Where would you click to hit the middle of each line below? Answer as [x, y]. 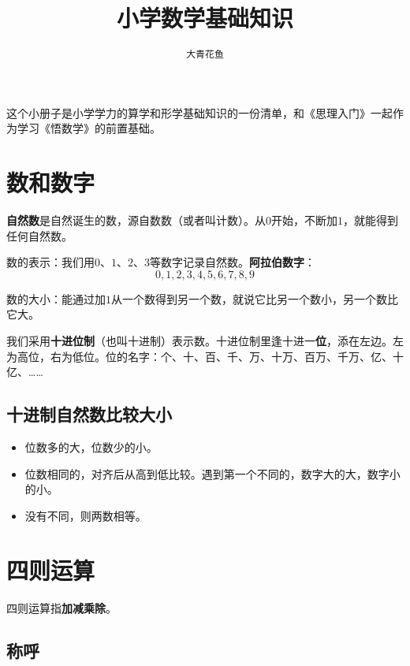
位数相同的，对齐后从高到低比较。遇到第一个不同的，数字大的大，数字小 [212, 473]
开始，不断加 [304, 220]
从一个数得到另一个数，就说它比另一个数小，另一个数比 [255, 298]
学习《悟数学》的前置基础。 [89, 128]
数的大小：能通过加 [56, 298]
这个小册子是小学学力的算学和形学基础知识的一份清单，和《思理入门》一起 [199, 112]
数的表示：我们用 [50, 262]
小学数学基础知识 [205, 18]
